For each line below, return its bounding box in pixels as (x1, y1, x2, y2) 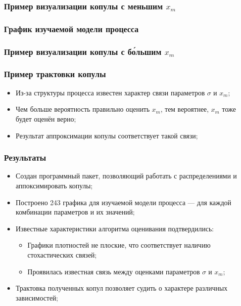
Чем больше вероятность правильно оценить (15, 104, 150, 114)
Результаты (4, 151, 47, 164)
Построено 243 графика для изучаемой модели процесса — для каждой (15, 197, 232, 207)
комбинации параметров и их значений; (15, 207, 135, 217)
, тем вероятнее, (160, 104, 209, 114)
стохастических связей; (27, 249, 97, 260)
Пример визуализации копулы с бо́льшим (4, 45, 162, 57)
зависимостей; (15, 292, 58, 303)
